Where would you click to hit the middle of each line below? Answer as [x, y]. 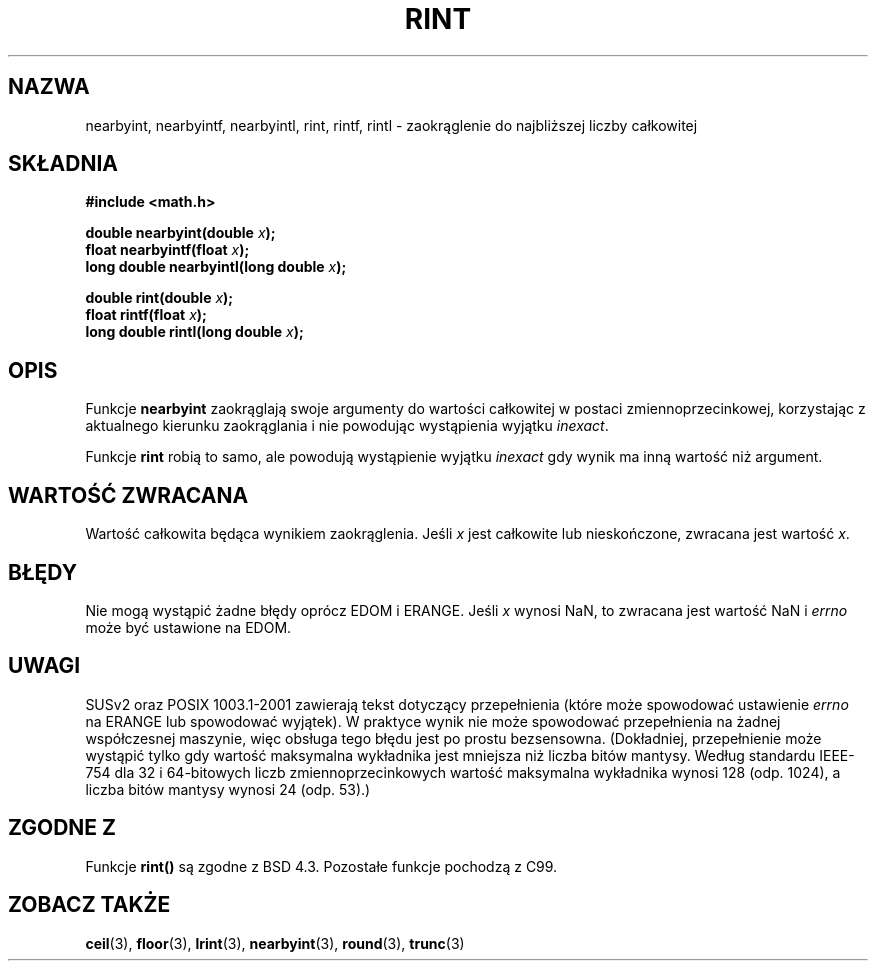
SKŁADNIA [63, 164]
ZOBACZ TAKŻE [89, 905]
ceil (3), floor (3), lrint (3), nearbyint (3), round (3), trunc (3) [275, 943]
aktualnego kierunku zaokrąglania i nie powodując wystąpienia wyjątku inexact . [347, 426]
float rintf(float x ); [146, 315]
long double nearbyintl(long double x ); [216, 267]
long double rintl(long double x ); [194, 332]
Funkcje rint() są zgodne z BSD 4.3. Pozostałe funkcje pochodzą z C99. [321, 866]
